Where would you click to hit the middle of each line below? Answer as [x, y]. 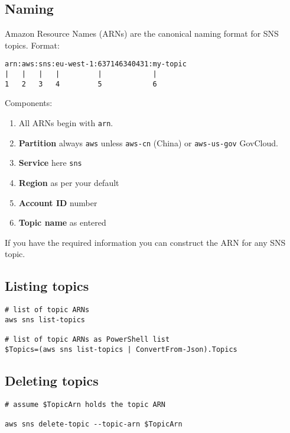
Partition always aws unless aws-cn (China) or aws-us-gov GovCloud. [148, 142]
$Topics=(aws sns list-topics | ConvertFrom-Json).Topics [121, 349]
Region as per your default [69, 182]
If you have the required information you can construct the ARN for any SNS [145, 242]
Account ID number [58, 202]
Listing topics [47, 286]
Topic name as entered [62, 222]
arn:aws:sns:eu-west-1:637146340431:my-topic [96, 64]
